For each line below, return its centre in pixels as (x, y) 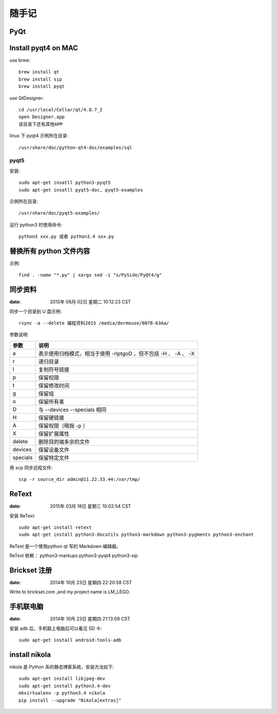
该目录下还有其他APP (41, 124)
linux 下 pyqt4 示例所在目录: (39, 136)
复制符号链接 (54, 370)
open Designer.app (42, 117)
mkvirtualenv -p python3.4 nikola (62, 693)
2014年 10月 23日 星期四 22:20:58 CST (91, 582)
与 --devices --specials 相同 (73, 410)
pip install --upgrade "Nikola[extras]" (70, 700)
